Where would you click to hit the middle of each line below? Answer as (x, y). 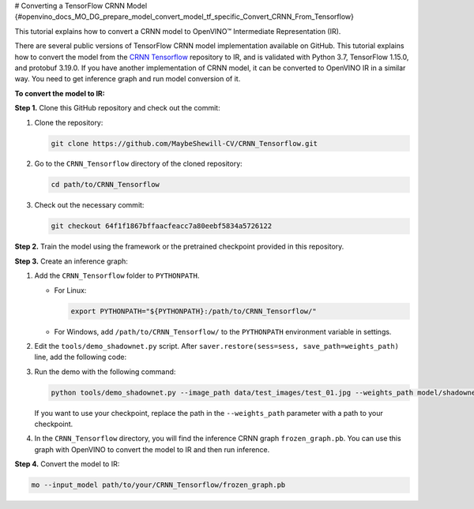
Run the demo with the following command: (105, 372)
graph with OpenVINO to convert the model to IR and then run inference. (152, 449)
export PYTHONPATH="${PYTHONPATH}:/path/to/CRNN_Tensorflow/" (194, 311)
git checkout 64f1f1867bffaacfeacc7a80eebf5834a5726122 (162, 226)
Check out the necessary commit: (89, 205)
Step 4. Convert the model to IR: (67, 464)
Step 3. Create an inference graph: (71, 261)
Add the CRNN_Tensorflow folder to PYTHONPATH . (117, 275)
